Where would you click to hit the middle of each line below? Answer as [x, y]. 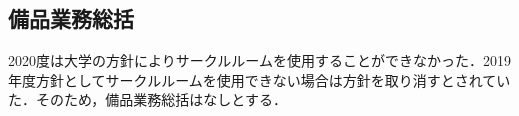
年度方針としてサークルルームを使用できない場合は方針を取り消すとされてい [259, 79]
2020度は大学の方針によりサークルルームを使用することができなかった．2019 [259, 60]
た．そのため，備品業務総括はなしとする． [147, 99]
